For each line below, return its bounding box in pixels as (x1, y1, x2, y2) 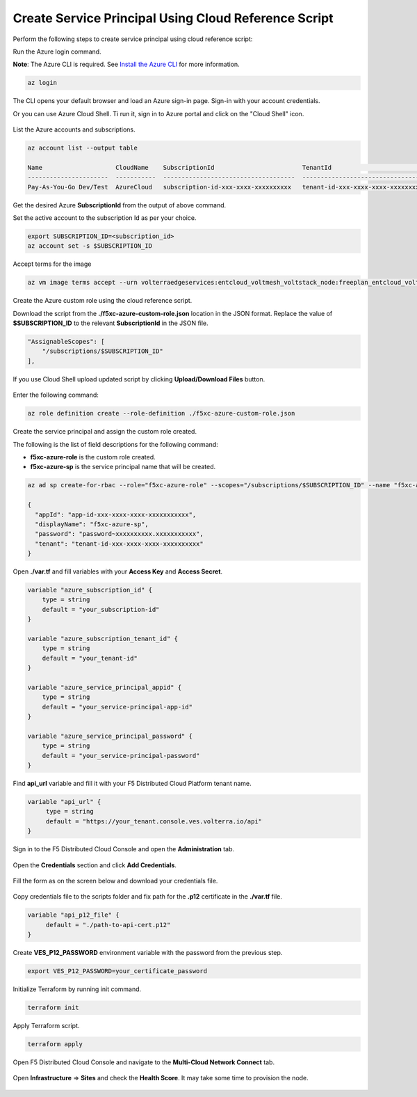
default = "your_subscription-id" (42, 606, 160, 613)
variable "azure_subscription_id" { (27, 586, 153, 594)
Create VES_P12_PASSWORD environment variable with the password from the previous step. (13, 949, 283, 957)
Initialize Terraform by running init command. (13, 985, 142, 993)
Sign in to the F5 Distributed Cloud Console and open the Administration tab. (13, 845, 235, 853)
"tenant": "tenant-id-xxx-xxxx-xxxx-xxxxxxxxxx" (35, 539, 204, 548)
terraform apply (27, 1041, 83, 1048)
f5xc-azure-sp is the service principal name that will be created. (30, 463, 216, 471)
